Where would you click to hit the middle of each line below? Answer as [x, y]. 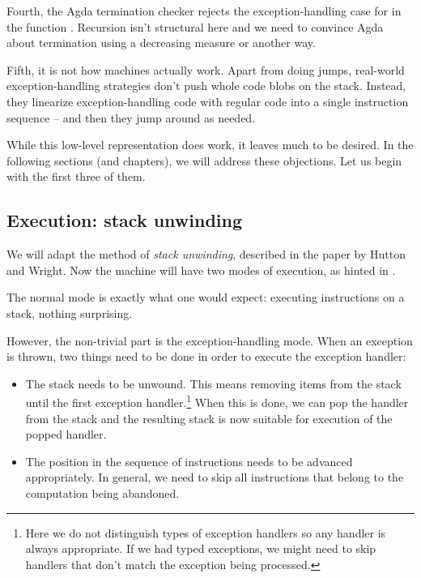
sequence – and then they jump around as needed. [131, 117]
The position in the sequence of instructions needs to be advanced [189, 461]
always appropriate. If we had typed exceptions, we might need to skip [201, 548]
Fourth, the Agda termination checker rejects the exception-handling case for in [204, 11]
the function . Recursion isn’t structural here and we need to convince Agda [195, 26]
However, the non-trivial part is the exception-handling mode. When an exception [210, 340]
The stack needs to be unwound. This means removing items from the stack [213, 383]
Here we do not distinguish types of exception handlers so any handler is [206, 532]
